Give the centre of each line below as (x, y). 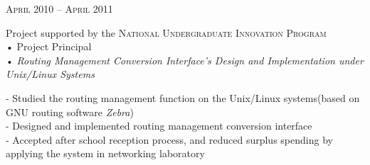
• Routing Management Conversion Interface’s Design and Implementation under (185, 60)
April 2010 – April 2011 (59, 8)
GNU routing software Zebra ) (70, 112)
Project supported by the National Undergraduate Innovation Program (166, 32)
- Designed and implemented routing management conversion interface (159, 126)
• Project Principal (49, 46)
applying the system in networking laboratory (105, 153)
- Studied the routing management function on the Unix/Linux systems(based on (183, 97)
